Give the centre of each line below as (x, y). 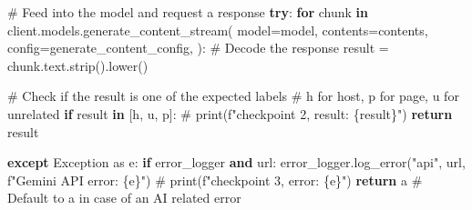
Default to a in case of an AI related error (124, 198)
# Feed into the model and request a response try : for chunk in (188, 12)
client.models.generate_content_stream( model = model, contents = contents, (218, 30)
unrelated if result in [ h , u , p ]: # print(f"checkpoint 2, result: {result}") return (230, 113)
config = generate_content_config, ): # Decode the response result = (198, 48)
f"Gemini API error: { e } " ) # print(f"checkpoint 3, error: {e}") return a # (215, 180)
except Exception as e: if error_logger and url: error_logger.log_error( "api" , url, (236, 162)
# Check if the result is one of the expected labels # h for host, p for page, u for (233, 96)
